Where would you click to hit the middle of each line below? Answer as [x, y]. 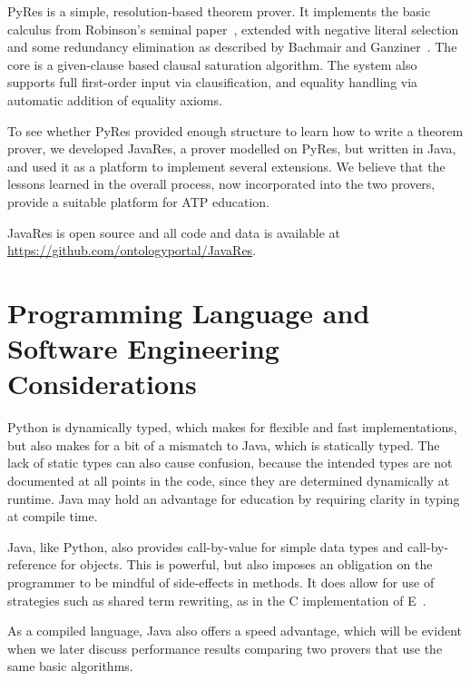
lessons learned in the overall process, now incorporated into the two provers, [221, 184]
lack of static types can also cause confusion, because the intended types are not [230, 463]
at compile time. [53, 516]
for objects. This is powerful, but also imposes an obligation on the [246, 564]
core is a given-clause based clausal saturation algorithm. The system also [212, 64]
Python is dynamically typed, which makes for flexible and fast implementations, [232, 427]
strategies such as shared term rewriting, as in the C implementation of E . [217, 600]
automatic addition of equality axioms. [115, 99]
